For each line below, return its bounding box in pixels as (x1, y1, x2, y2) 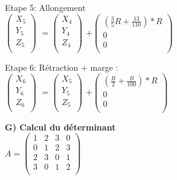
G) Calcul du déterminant (5, 120, 116, 133)
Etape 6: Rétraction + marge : (5, 60, 118, 73)
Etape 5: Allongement (5, 1, 86, 13)
